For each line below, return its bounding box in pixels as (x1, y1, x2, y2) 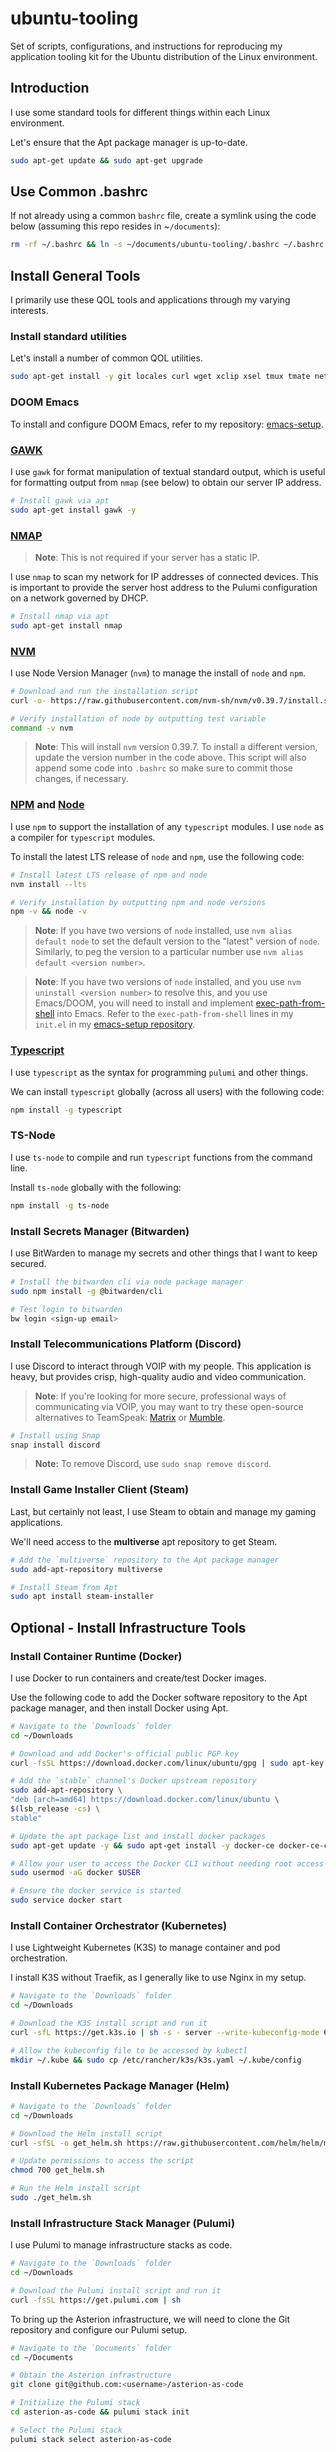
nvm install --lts (10, 879, 87, 889)
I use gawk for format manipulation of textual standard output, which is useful (10, 465, 326, 477)
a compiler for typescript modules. (10, 831, 156, 843)
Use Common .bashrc (10, 183, 149, 201)
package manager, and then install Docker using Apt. (10, 1702, 229, 1714)
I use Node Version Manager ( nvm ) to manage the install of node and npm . (10, 667, 307, 679)
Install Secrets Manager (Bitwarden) (10, 1224, 190, 1238)
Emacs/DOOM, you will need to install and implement (34, 997, 254, 1009)
